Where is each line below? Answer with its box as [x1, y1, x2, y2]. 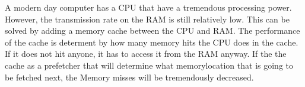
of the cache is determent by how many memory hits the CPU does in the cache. [5, 36, 298, 48]
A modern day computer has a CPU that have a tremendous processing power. [5, 1, 292, 13]
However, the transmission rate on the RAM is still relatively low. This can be [5, 12, 290, 25]
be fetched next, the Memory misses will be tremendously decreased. [5, 70, 254, 83]
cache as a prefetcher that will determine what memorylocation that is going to [5, 59, 293, 71]
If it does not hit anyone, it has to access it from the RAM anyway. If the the [5, 47, 287, 60]
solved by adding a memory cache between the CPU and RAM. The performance [5, 24, 300, 37]
